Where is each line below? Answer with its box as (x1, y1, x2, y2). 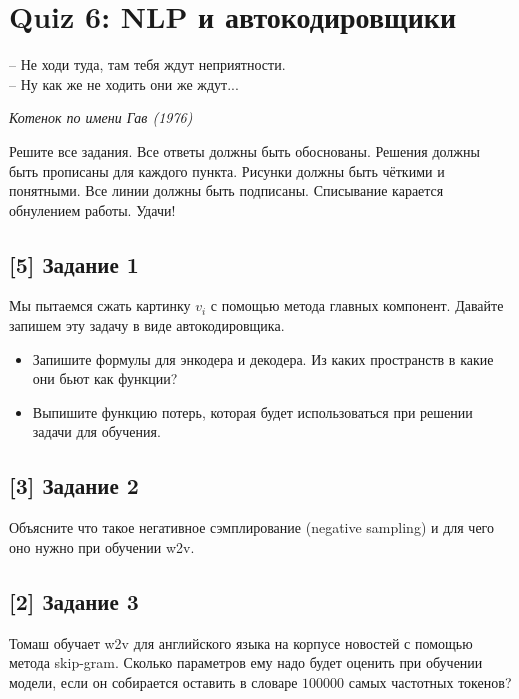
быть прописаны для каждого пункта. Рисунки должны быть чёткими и (9, 160, 445, 181)
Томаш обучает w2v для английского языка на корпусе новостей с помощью (9, 632, 473, 653)
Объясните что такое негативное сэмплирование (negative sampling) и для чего (9, 517, 495, 538)
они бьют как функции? (32, 368, 178, 389)
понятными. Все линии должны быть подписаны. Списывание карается (9, 180, 444, 201)
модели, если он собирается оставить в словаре (9, 671, 298, 692)
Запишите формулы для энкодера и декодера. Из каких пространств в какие (32, 348, 494, 369)
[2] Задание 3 (9, 585, 139, 616)
